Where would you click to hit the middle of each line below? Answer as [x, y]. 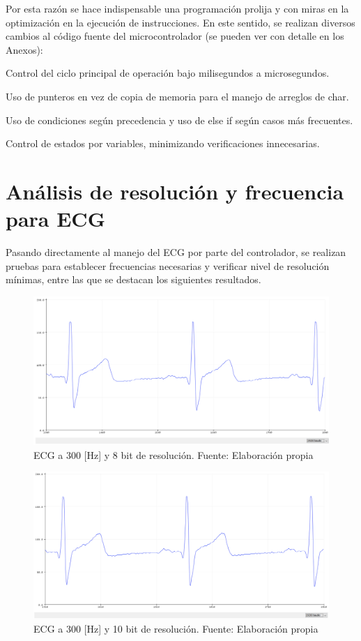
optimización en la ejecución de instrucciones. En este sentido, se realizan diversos [180, 22]
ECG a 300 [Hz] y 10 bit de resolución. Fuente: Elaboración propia [176, 628]
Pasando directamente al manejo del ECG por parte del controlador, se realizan [176, 252]
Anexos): [24, 49]
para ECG [55, 219]
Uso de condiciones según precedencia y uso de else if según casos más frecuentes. [179, 120]
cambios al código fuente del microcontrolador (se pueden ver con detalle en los [175, 36]
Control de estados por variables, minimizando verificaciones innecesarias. [163, 143]
